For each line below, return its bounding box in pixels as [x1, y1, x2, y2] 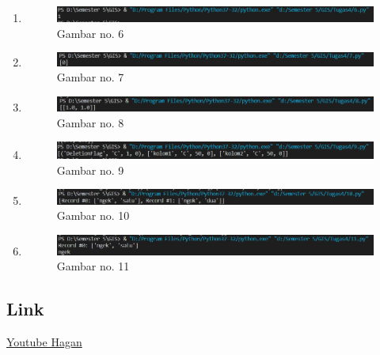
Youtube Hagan [6, 334, 82, 350]
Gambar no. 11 [56, 258, 130, 274]
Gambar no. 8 [56, 114, 124, 130]
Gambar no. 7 [56, 69, 124, 85]
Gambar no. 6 [56, 25, 124, 41]
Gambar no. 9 [56, 161, 124, 178]
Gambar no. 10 [56, 207, 130, 224]
